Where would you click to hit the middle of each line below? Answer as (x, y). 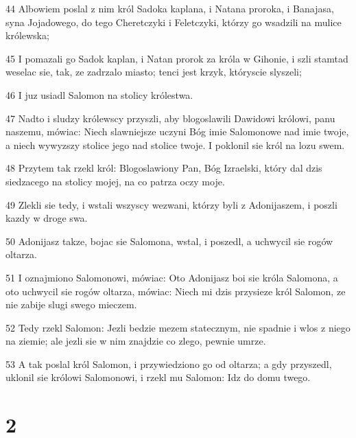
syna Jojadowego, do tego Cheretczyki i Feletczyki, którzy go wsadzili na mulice (174, 22)
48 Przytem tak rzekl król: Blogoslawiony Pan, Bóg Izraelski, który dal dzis (164, 168)
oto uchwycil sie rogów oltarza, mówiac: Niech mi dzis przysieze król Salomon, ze (176, 291)
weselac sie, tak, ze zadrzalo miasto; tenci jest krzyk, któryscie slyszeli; (154, 72)
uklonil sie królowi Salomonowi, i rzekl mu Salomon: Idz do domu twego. (158, 377)
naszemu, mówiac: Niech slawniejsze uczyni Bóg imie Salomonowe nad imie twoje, (177, 131)
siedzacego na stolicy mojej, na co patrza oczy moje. (115, 181)
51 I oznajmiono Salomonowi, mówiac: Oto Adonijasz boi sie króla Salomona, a (172, 277)
